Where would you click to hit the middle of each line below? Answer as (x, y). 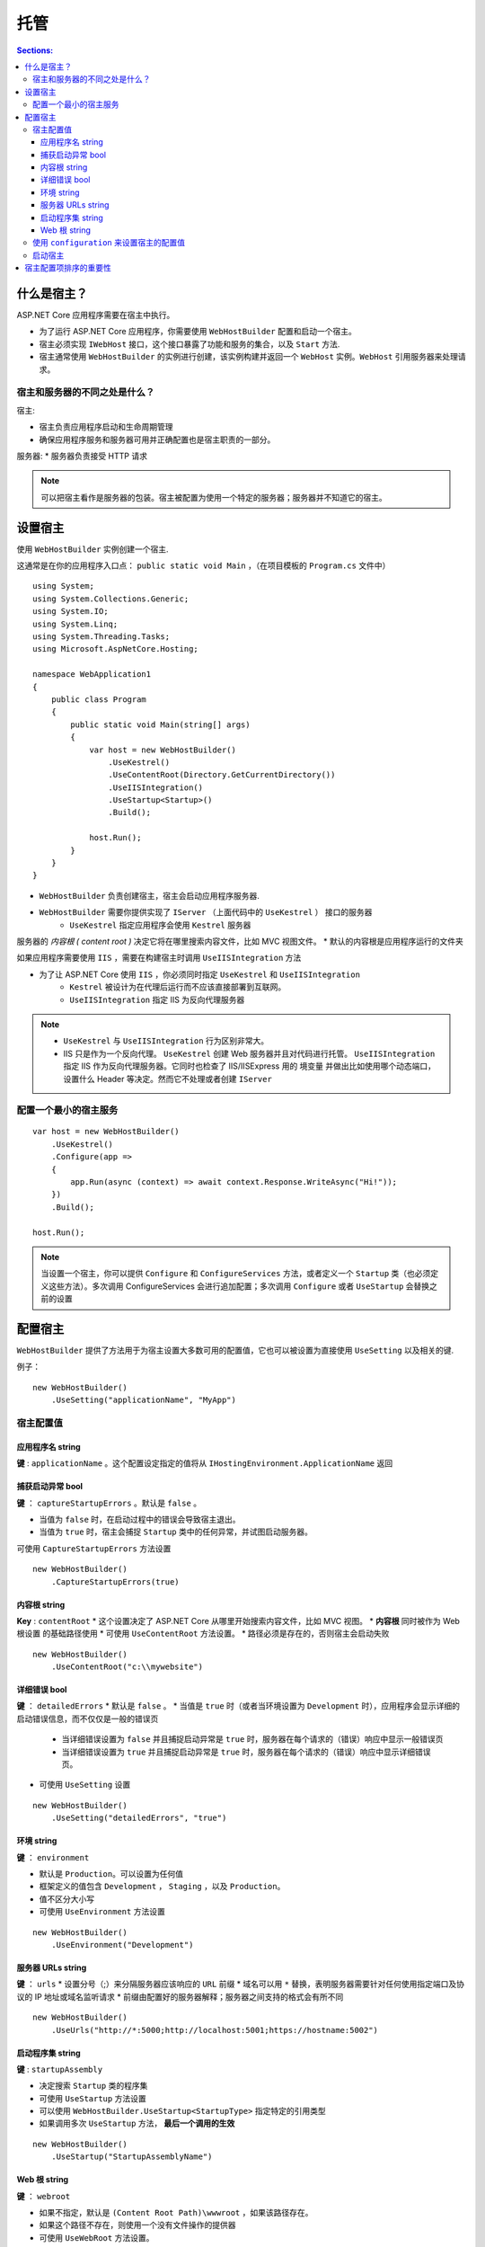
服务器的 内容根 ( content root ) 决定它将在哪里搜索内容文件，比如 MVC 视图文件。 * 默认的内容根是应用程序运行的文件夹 (240, 941)
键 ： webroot (44, 2196)
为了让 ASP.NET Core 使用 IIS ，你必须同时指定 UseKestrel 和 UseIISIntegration (200, 974)
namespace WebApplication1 (92, 675)
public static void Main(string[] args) (160, 724)
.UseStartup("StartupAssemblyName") (132, 2157)
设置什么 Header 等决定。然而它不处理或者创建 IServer (168, 1079)
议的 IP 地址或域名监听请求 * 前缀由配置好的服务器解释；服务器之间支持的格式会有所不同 (180, 1996)
